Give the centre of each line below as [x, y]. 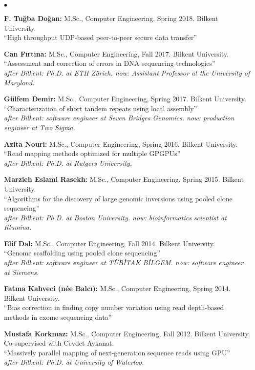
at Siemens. [21, 272]
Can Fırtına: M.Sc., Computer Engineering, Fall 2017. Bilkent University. [116, 53]
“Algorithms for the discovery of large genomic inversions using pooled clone [118, 198]
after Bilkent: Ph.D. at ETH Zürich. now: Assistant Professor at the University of [127, 72]
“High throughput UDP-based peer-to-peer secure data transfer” [101, 37]
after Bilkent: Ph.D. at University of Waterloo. [74, 362]
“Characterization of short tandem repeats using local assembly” [101, 108]
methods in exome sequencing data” [58, 317]
